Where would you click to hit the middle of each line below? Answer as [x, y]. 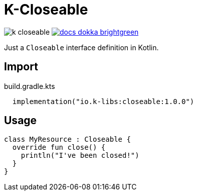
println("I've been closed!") [80, 156]
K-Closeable [46, 10]
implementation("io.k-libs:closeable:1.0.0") [103, 101]
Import [21, 67]
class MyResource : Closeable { [67, 139]
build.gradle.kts [30, 86]
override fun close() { [59, 148]
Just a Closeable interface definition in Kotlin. [81, 47]
